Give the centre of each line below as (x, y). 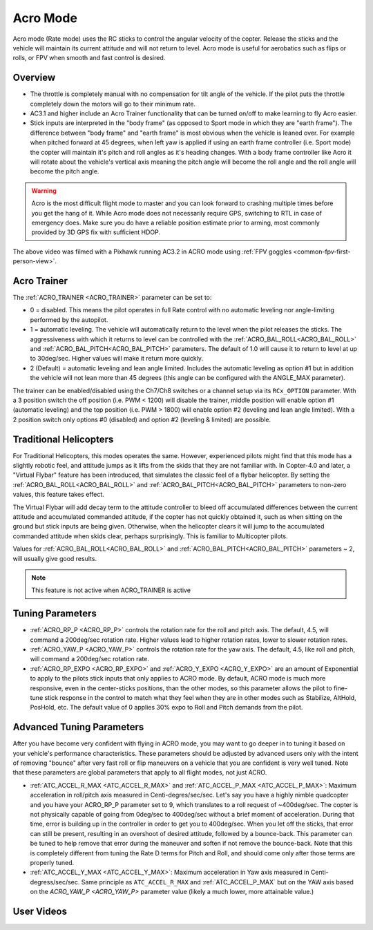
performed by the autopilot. (69, 320)
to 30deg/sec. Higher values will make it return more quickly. (117, 359)
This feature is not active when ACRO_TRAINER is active (111, 590)
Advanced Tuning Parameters (78, 727)
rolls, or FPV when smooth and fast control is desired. (89, 58)
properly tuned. (52, 862)
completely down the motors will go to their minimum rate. (113, 104)
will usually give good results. (55, 558)
